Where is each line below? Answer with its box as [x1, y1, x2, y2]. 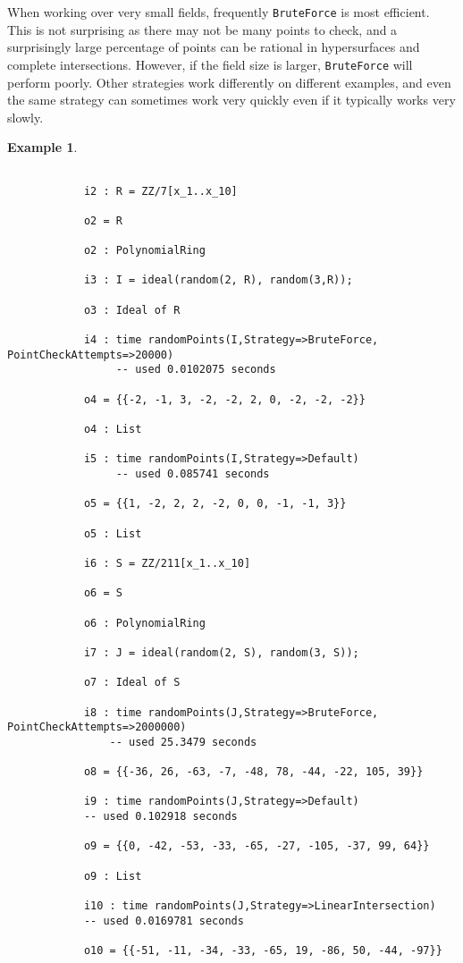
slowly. [7, 107, 44, 126]
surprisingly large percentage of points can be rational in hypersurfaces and [7, 38, 420, 56]
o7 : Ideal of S [83, 676, 181, 689]
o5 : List [83, 527, 142, 540]
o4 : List [83, 423, 142, 436]
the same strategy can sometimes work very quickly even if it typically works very [7, 90, 456, 109]
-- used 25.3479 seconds [109, 735, 257, 748]
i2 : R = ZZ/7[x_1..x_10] [83, 184, 238, 198]
